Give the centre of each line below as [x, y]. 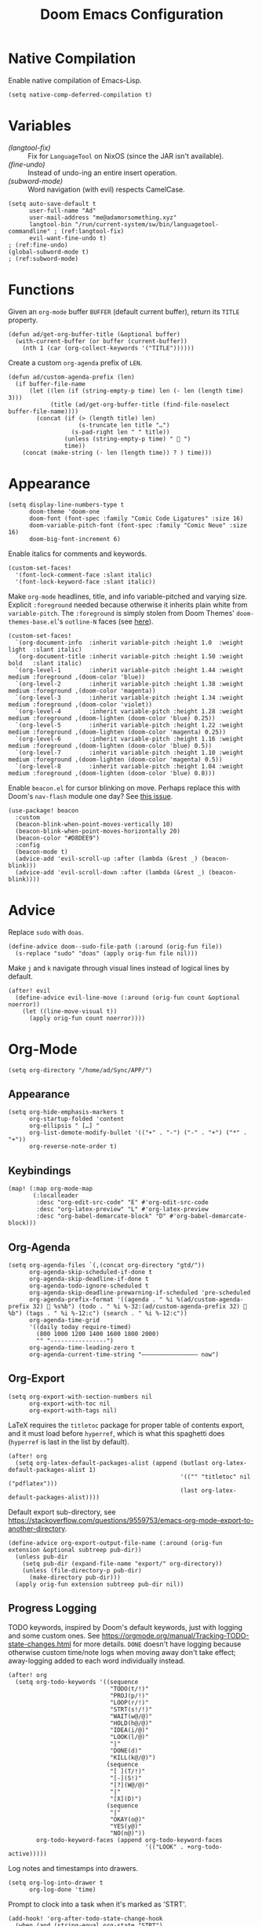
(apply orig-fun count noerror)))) [87, 1018]
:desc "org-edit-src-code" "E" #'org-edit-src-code [123, 1203]
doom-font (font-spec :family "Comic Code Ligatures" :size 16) [136, 518]
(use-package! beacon [44, 811]
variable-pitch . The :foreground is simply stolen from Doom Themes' [122, 613]
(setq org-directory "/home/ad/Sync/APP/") [80, 1070]
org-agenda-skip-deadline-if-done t [89, 1279]
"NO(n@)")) [127, 1833]
